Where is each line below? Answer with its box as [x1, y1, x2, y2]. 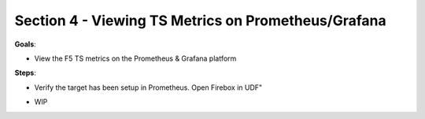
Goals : [14, 39, 37, 49]
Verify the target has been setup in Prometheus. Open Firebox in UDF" [34, 83, 263, 92]
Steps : [14, 68, 37, 78]
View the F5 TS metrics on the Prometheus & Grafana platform [34, 54, 237, 63]
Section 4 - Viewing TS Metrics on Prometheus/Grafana [14, 12, 386, 29]
